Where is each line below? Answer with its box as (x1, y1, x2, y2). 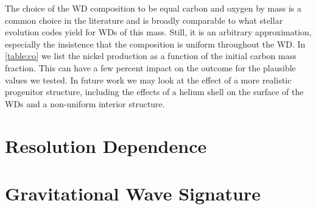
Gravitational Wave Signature (5, 180, 261, 205)
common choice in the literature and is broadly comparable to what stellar (5, 13, 283, 26)
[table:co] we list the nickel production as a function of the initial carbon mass (5, 49, 297, 62)
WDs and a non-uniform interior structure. (5, 97, 165, 110)
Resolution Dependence (5, 133, 207, 158)
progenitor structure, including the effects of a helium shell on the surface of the (5, 85, 304, 98)
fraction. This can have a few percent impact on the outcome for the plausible (5, 61, 296, 74)
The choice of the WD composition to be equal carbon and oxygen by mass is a (5, 2, 302, 14)
